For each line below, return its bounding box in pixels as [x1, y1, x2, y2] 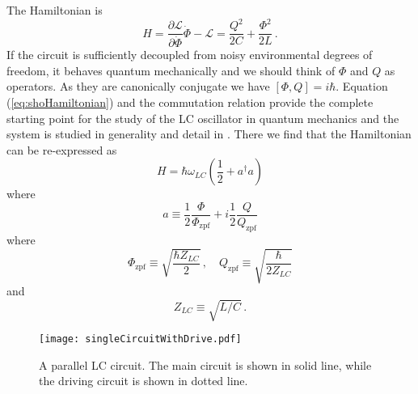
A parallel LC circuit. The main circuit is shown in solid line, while [39, 356, 372, 373]
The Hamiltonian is [6, 2, 103, 18]
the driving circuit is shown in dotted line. [39, 372, 248, 389]
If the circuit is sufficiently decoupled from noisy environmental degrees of [6, 46, 373, 63]
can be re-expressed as [6, 141, 117, 158]
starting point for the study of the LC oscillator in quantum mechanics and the [6, 109, 399, 126]
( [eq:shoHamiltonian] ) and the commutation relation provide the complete [6, 94, 374, 110]
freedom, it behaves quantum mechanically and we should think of [6, 61, 336, 78]
